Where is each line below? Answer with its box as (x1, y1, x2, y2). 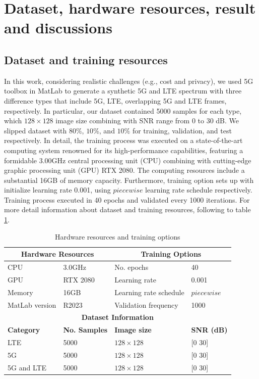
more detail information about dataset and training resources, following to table (4, 204, 251, 215)
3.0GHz (63, 262, 86, 272)
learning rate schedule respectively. (145, 184, 252, 195)
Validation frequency (114, 299, 178, 310)
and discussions (4, 17, 112, 38)
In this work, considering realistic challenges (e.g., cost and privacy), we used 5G (4, 75, 253, 86)
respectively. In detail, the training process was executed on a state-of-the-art (4, 135, 243, 146)
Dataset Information (81, 312, 154, 322)
